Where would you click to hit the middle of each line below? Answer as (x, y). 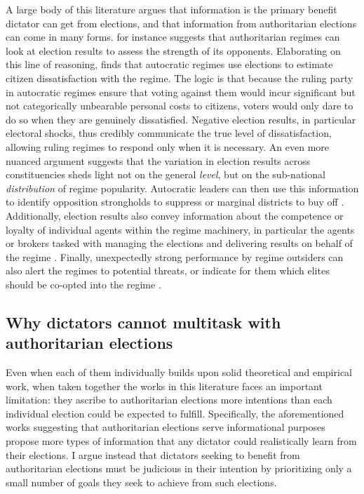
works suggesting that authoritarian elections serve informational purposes (166, 427)
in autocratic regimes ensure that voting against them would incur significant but (181, 92)
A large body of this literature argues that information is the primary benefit (171, 9)
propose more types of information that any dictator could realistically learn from (181, 441)
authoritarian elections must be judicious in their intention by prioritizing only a (179, 468)
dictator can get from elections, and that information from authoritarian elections (181, 23)
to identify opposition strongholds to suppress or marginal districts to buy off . (175, 202)
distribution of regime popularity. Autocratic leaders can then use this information (182, 188)
